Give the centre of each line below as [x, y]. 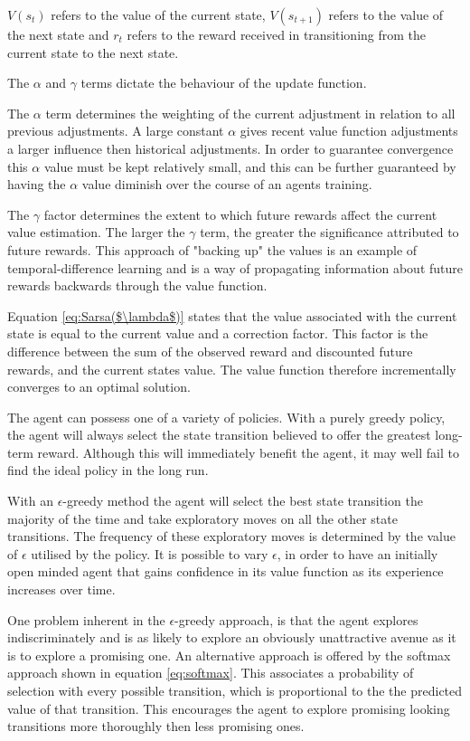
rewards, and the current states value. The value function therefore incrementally [232, 369]
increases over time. [61, 589]
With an [30, 501]
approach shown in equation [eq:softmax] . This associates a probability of [211, 673]
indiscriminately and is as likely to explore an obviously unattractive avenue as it [232, 637]
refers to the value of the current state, [158, 14]
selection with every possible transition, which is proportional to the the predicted [235, 690]
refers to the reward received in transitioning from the [277, 34]
